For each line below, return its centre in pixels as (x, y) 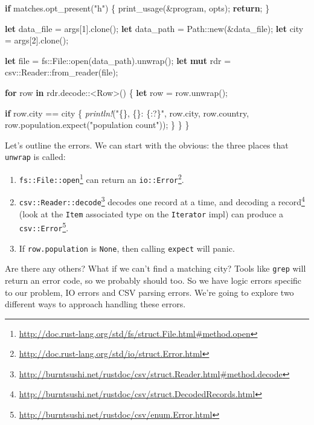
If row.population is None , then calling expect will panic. (127, 248)
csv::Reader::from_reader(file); (62, 72)
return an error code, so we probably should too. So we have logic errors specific (153, 280)
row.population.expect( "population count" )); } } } (97, 125)
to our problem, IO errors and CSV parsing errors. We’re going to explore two (149, 292)
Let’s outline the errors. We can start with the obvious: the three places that (147, 145)
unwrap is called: (35, 157)
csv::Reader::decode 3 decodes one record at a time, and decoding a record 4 (162, 201)
